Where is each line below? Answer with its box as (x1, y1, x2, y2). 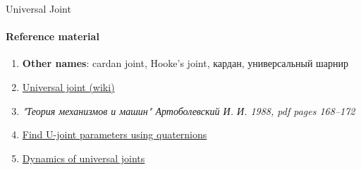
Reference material (6, 29, 99, 44)
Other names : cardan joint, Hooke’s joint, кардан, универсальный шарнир (22, 56, 349, 71)
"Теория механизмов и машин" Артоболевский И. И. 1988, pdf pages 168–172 (22, 103, 355, 118)
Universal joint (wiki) (22, 79, 115, 94)
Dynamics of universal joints (22, 150, 145, 165)
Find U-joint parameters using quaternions (22, 127, 207, 142)
